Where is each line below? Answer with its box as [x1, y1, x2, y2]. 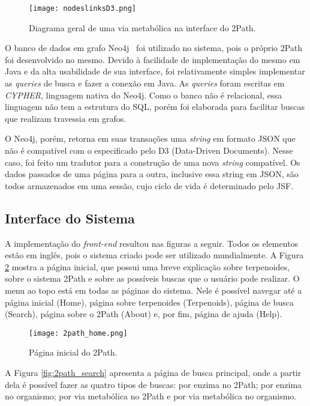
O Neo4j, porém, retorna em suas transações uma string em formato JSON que [5, 132, 296, 145]
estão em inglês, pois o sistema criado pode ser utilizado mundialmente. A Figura [5, 249, 304, 261]
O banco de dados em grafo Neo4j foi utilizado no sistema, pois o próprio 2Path [5, 41, 303, 54]
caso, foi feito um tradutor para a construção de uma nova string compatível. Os [5, 156, 300, 168]
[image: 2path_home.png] [29, 329, 128, 338]
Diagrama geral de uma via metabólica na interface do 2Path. [29, 21, 256, 34]
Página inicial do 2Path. [29, 346, 118, 359]
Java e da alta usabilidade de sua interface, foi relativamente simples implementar [5, 65, 305, 77]
